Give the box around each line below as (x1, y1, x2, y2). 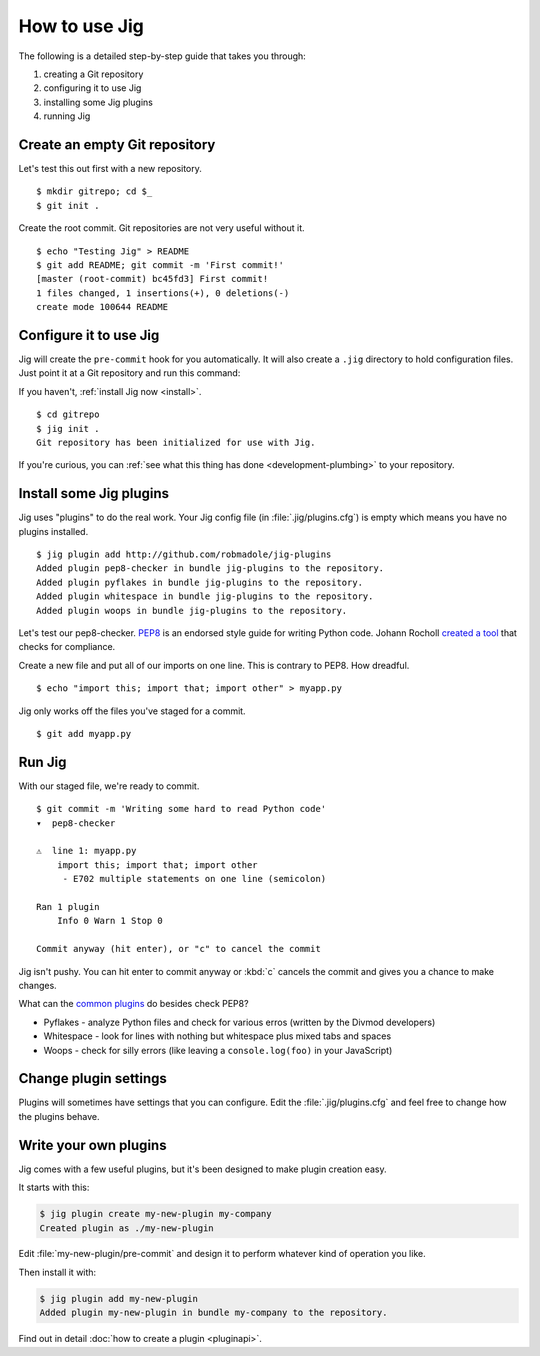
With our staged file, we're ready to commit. (18, 780, 200, 792)
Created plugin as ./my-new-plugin (39, 1222, 214, 1234)
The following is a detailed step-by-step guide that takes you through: (18, 50, 307, 62)
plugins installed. (18, 525, 89, 537)
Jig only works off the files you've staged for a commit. (18, 705, 246, 717)
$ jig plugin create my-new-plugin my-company (39, 1208, 272, 1220)
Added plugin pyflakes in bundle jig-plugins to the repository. (36, 576, 364, 588)
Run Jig (18, 753, 67, 770)
